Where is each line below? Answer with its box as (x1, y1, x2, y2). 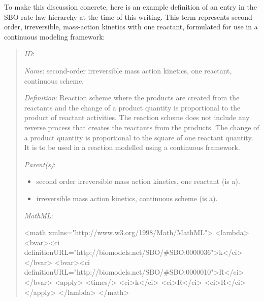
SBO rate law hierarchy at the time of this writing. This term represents (4, 11, 229, 22)
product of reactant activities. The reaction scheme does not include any (24, 112, 250, 123)
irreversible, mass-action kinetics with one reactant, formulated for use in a (24, 21, 258, 32)
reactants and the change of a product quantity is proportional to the (24, 102, 241, 112)
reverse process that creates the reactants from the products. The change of (24, 122, 259, 132)
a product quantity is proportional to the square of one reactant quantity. (24, 132, 253, 142)
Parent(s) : (24, 159, 56, 169)
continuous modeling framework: (4, 31, 105, 42)
